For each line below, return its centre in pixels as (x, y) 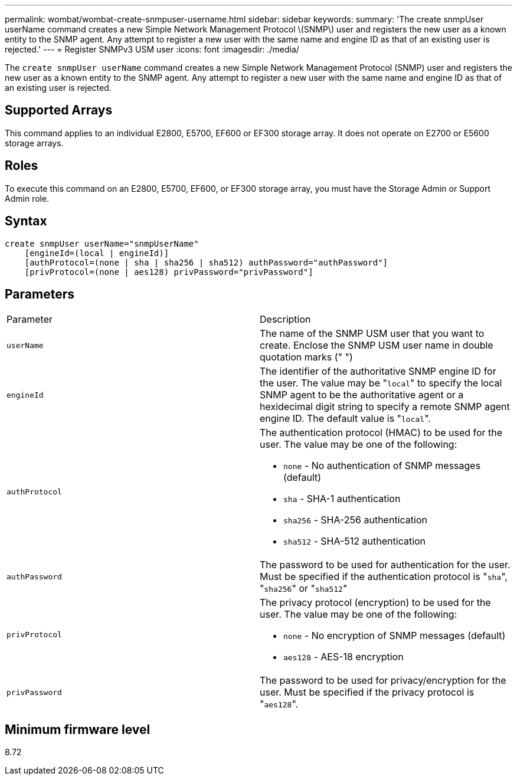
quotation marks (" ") (306, 357)
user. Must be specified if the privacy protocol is (367, 692)
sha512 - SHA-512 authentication (355, 541)
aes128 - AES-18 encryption (343, 657)
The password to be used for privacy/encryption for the (383, 681)
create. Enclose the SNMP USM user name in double (377, 345)
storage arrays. (34, 143)
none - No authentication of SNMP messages (382, 466)
